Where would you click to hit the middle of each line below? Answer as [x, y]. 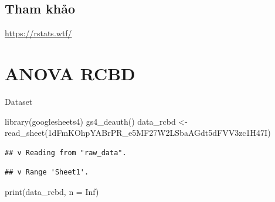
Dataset [19, 101]
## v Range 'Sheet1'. [47, 172]
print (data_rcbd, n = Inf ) [52, 191]
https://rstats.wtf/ [38, 33]
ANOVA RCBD [70, 73]
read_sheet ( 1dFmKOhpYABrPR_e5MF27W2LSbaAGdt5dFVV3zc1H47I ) [138, 133]
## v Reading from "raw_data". [66, 153]
